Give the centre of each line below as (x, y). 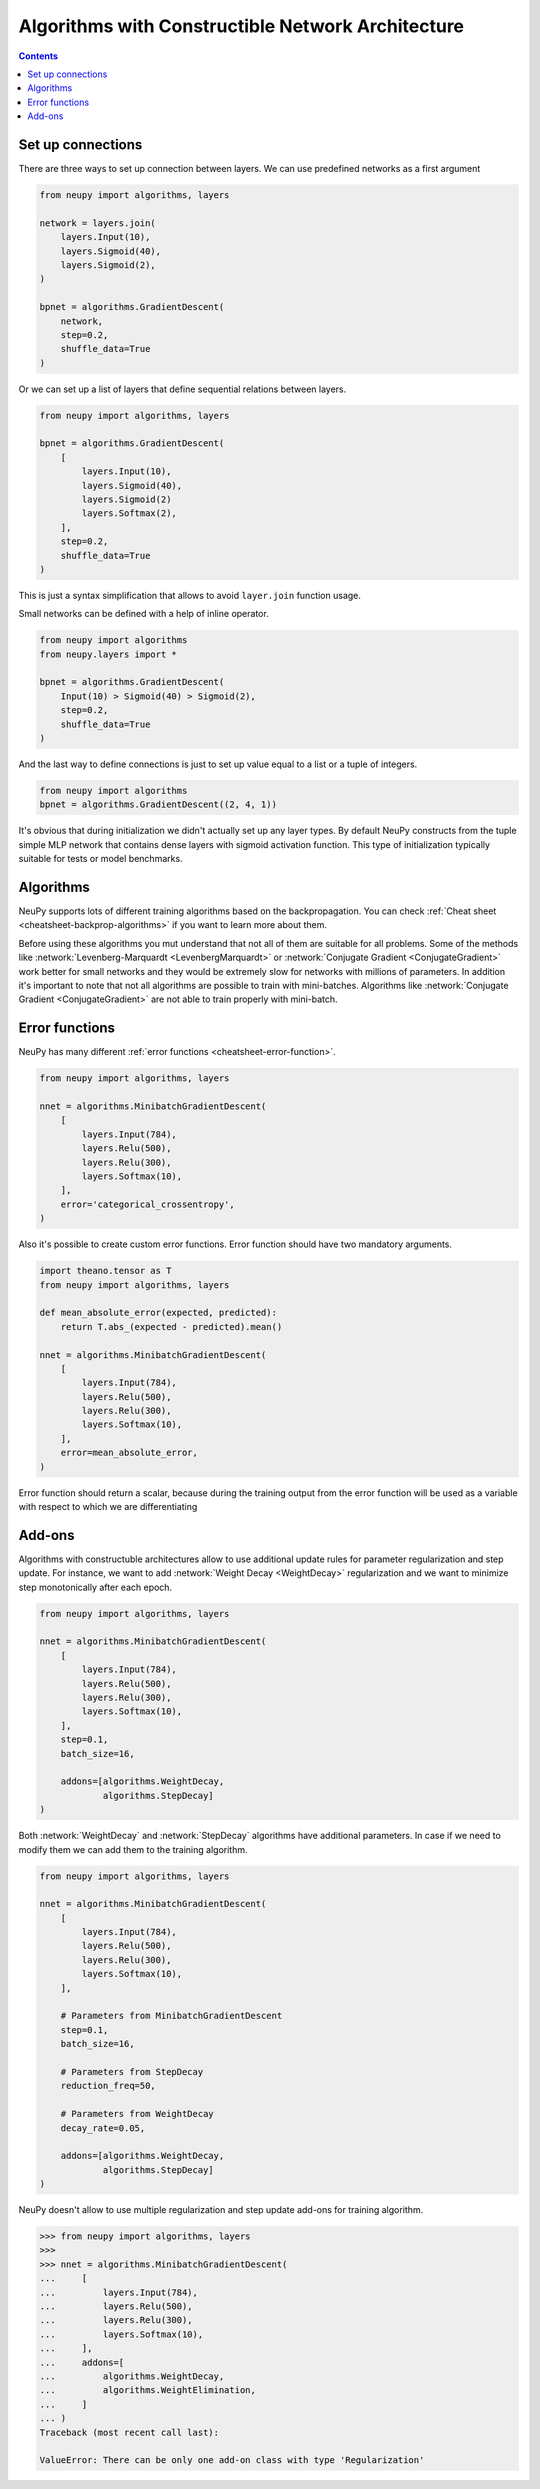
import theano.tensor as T (105, 1271)
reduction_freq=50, (108, 2086)
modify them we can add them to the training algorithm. (133, 1849)
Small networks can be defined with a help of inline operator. (143, 614)
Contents (38, 56)
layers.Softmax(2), (129, 513)
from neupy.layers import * (108, 654)
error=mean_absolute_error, (129, 1453)
